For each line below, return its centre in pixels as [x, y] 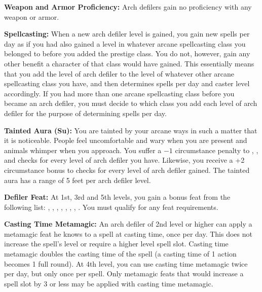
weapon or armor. [32, 16]
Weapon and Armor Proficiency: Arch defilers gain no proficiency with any [128, 7]
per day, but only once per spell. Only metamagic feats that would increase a [124, 273]
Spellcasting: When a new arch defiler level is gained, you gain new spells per [127, 34]
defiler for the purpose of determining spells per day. [85, 113]
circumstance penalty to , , [217, 150]
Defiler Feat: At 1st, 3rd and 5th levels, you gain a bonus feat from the [117, 197]
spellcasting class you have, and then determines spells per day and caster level [127, 83]
